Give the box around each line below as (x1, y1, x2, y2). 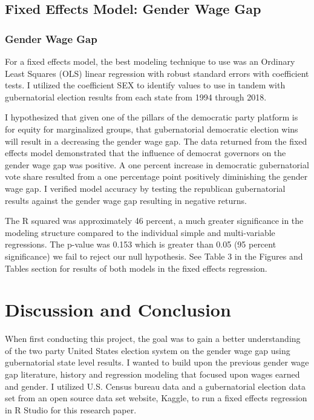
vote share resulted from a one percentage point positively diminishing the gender (5, 170, 308, 183)
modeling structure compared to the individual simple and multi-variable (5, 226, 275, 238)
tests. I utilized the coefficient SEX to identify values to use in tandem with (5, 79, 286, 91)
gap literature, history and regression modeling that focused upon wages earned (5, 368, 300, 380)
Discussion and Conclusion (5, 297, 231, 322)
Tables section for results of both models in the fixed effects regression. (5, 261, 267, 274)
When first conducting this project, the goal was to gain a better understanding (5, 332, 301, 345)
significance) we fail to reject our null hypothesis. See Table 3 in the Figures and (5, 249, 303, 262)
